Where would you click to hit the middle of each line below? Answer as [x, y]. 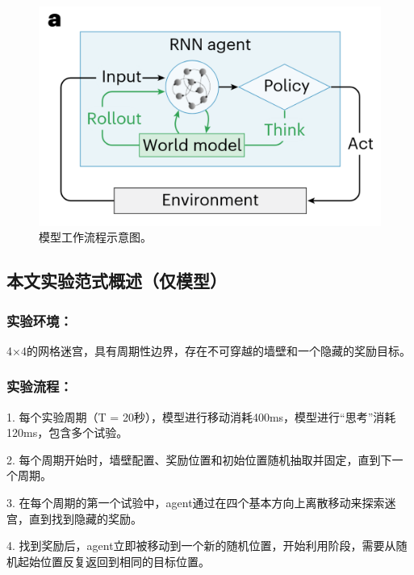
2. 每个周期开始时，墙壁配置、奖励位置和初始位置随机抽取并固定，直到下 [199, 459]
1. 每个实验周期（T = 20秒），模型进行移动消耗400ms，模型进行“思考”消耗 [201, 416]
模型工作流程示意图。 [95, 237]
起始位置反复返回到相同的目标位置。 [113, 561]
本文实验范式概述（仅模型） [117, 281]
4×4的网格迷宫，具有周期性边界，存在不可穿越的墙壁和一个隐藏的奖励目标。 [209, 350]
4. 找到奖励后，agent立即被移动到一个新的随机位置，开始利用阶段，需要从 [201, 546]
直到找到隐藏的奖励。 [85, 518]
